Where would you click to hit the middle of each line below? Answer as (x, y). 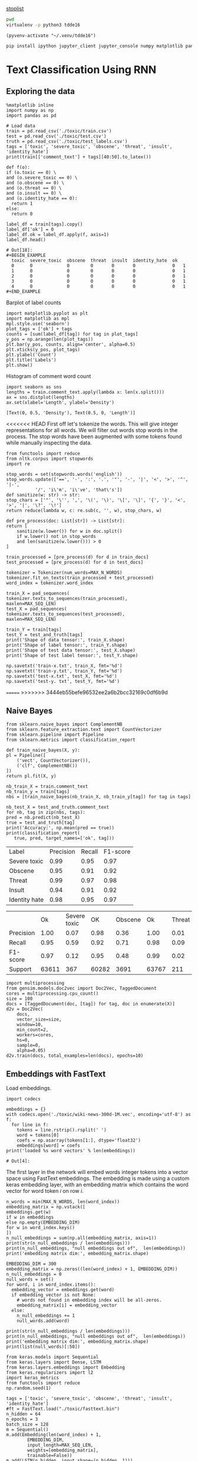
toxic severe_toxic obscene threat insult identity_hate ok (95, 260)
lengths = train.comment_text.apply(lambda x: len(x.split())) (85, 392)
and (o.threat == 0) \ (34, 188)
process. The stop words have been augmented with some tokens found (94, 436)
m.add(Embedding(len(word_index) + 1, (54, 1435)
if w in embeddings (30, 1217)
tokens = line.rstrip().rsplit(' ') (62, 1130)
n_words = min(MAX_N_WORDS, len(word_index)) (63, 1202)
